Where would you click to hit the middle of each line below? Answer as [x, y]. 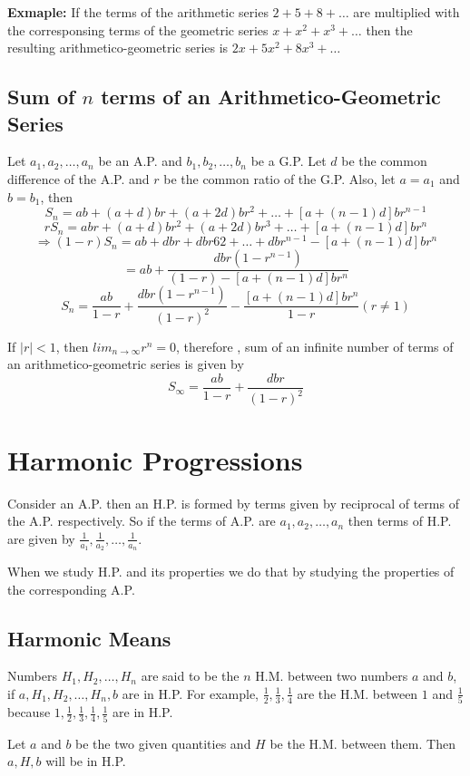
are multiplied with [406, 12]
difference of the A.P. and [78, 178]
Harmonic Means [89, 638]
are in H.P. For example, [190, 693]
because [29, 712]
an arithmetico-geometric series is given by [126, 364]
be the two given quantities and [163, 743]
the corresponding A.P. [71, 589]
